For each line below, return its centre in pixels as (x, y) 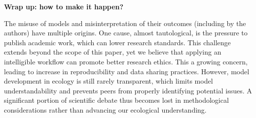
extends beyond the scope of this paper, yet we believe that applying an (113, 52)
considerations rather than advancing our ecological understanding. (105, 109)
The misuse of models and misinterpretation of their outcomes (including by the (125, 23)
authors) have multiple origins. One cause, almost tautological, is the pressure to (126, 33)
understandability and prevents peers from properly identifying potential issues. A (128, 90)
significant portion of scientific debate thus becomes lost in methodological (116, 100)
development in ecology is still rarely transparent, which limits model (109, 81)
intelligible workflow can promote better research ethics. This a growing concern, (126, 61)
